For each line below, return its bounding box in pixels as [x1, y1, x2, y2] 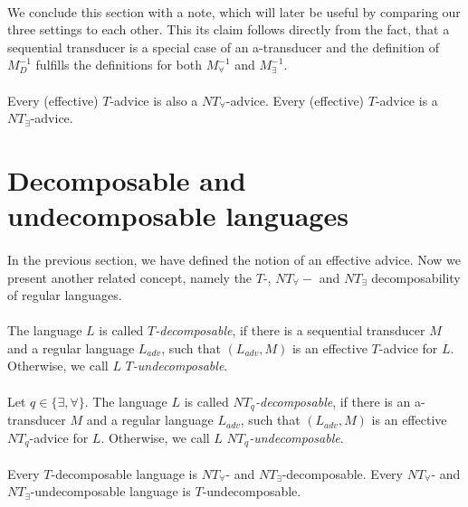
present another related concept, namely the [7, 268, 253, 286]
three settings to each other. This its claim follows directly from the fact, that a [7, 20, 450, 39]
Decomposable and [7, 161, 246, 198]
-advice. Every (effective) [225, 90, 365, 109]
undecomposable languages [7, 197, 349, 234]
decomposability [371, 268, 461, 286]
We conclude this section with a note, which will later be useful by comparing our [7, 2, 461, 21]
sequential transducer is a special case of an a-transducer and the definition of [7, 37, 440, 56]
